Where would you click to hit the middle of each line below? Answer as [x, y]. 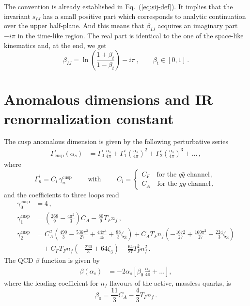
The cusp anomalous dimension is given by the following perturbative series [116, 141]
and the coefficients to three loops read [62, 194]
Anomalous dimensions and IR [109, 99]
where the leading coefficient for [51, 282]
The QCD [19, 260]
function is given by [70, 260]
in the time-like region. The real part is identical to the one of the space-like [131, 35]
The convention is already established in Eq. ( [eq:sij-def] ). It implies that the [118, 6]
